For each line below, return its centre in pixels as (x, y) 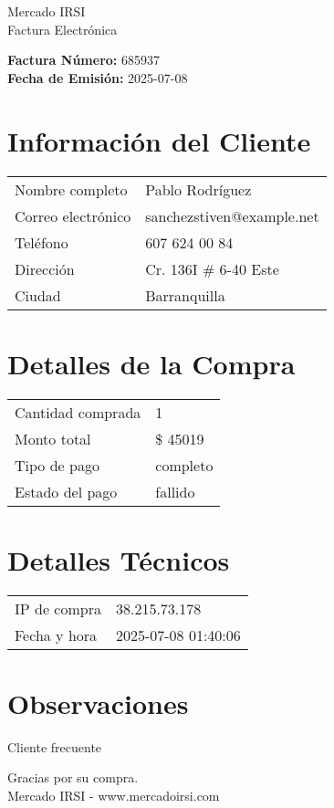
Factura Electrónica (63, 29)
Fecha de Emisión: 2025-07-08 (98, 77)
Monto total (53, 438)
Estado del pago (66, 491)
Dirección (45, 268)
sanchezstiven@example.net (232, 215)
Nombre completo (71, 189)
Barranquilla (185, 295)
